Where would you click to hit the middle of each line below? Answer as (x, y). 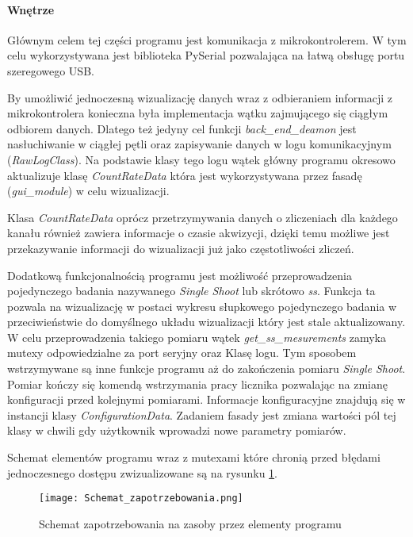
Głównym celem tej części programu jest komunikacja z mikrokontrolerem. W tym (207, 39)
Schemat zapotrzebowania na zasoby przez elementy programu (190, 523)
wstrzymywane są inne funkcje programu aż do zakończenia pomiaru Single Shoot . (206, 368)
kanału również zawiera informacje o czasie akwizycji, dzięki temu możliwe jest (199, 233)
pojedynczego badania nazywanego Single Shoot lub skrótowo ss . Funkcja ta (191, 291)
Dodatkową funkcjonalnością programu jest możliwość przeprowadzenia (180, 275)
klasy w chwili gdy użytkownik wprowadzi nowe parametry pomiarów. (177, 430)
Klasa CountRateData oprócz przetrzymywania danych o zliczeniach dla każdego (203, 217)
